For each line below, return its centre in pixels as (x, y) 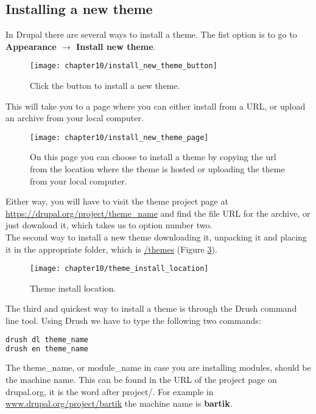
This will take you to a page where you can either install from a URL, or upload (156, 106)
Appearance (31, 46)
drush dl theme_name (47, 339)
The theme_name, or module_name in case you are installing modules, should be (158, 367)
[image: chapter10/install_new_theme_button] (124, 66)
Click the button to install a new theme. (105, 86)
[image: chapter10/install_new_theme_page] (119, 137)
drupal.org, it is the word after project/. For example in (110, 391)
